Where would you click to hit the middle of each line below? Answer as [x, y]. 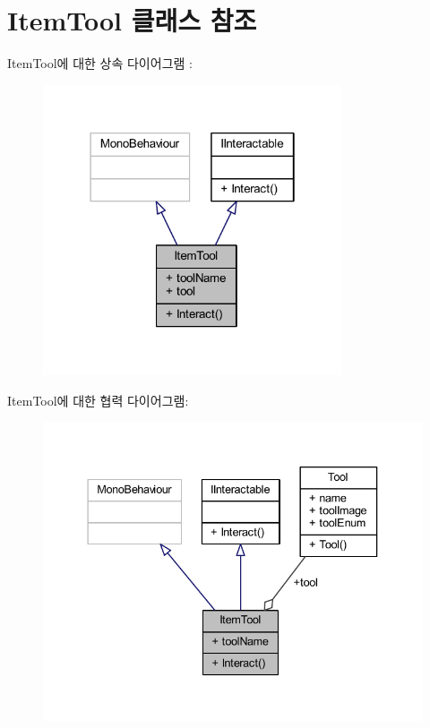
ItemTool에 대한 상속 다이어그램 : [100, 63]
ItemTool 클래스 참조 [132, 20]
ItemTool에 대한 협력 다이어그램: [98, 400]
